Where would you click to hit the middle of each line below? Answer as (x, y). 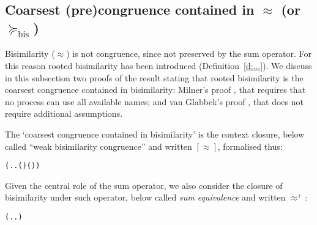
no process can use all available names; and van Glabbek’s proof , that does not (154, 101)
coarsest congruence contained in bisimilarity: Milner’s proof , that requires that (155, 90)
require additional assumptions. (64, 113)
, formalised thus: (250, 146)
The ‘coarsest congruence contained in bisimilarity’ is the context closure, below (155, 134)
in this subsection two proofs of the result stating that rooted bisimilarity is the (154, 77)
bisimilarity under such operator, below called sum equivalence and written (145, 197)
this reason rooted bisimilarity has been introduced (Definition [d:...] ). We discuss (158, 65)
